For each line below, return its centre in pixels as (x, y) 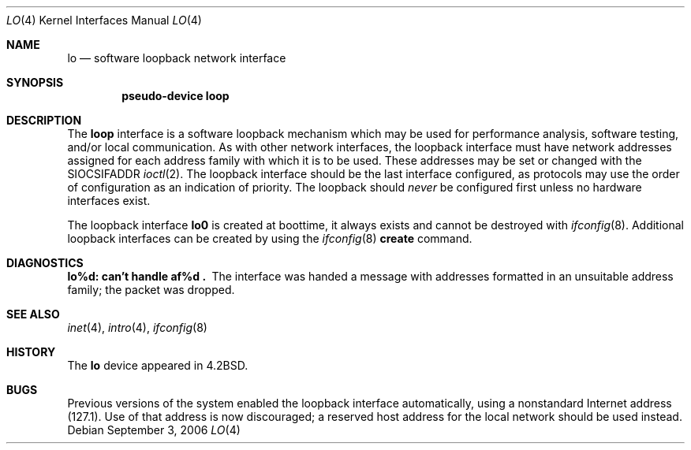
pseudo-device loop (176, 96)
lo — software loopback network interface (177, 58)
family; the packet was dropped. (151, 290)
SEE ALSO (33, 314)
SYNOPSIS (35, 82)
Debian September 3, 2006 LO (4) (154, 430)
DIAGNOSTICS (45, 263)
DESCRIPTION (44, 120)
